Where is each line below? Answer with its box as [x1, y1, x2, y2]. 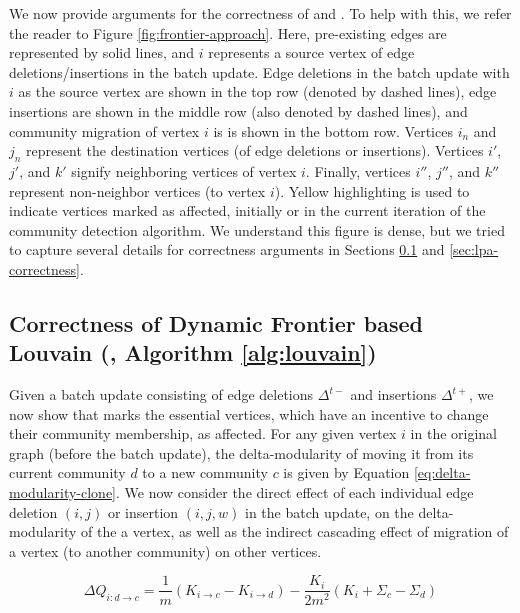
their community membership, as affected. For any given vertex [9, 423, 397, 444]
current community [9, 462, 126, 483]
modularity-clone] [9, 482, 117, 503]
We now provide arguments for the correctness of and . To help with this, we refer [9, 3, 512, 23]
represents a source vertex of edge [208, 42, 415, 63]
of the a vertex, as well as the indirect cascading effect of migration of [81, 521, 509, 542]
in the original [410, 423, 497, 444]
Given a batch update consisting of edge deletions [9, 384, 314, 405]
